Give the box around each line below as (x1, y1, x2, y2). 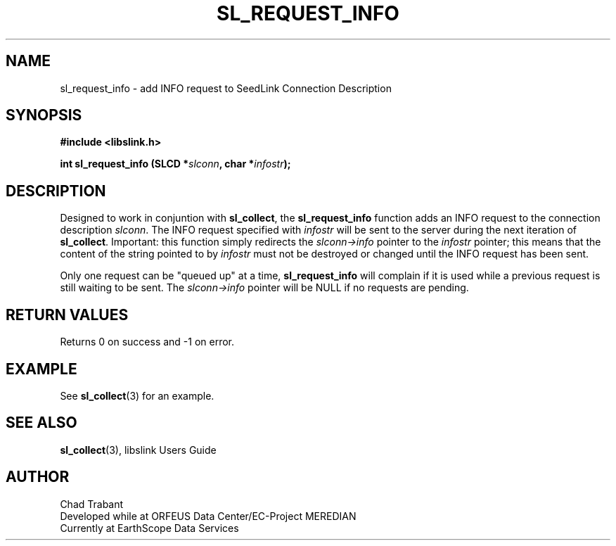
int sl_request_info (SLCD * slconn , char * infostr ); (60, 158, 291, 170)
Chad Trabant (60, 497, 124, 510)
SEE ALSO (6, 414, 77, 432)
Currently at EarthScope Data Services (60, 521, 239, 534)
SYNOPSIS (6, 106, 82, 125)
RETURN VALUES (6, 305, 129, 324)
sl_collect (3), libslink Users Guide (60, 443, 217, 456)
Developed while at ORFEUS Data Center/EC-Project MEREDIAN (60, 509, 357, 522)
